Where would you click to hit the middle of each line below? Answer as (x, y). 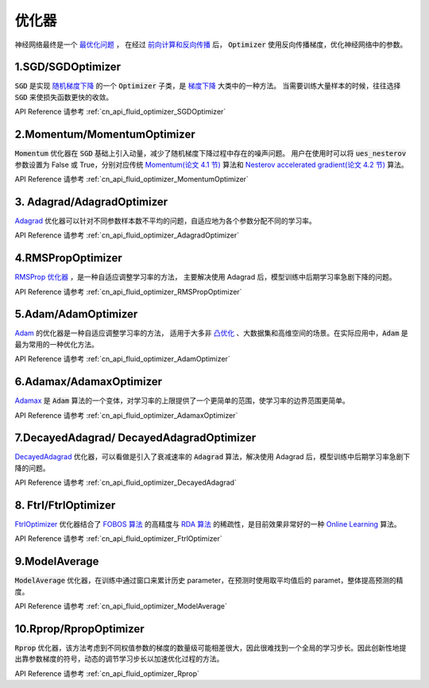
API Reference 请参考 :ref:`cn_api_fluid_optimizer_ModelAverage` (121, 606)
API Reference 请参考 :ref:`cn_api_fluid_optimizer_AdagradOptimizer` (127, 235)
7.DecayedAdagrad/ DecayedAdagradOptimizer (135, 438)
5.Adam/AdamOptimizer (76, 314)
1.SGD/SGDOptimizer (68, 67)
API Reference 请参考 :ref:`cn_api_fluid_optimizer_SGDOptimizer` (120, 112)
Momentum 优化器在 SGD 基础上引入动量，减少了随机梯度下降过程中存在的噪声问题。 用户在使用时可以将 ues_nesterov (211, 153)
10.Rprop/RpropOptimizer (79, 629)
